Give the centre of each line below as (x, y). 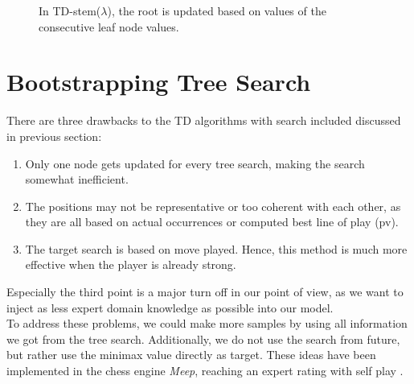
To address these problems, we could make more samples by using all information (207, 323)
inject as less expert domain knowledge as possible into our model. (170, 307)
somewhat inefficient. (77, 179)
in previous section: (54, 136)
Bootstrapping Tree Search (159, 82)
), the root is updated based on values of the (217, 10)
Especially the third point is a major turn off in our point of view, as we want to (205, 292)
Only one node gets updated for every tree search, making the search (195, 163)
